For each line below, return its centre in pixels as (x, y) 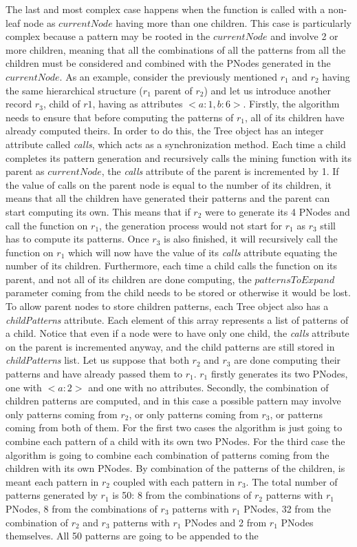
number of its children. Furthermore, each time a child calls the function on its (172, 266)
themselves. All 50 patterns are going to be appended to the (132, 536)
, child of (62, 104)
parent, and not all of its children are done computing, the (129, 279)
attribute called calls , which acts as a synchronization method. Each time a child (176, 144)
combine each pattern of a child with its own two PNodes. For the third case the (175, 441)
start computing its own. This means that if (98, 211)
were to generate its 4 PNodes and (278, 211)
